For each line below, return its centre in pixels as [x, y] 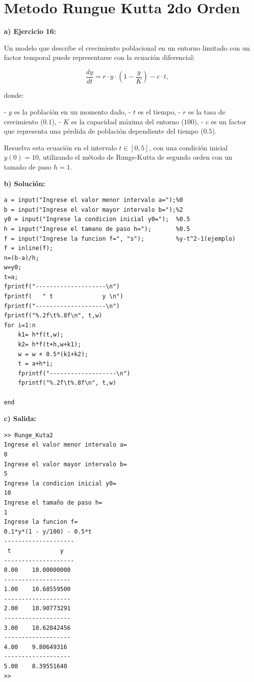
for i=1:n [20, 325]
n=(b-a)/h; [22, 258]
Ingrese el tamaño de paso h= [53, 502]
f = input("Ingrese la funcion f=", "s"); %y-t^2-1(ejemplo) [120, 239]
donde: [14, 95]
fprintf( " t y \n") [64, 297]
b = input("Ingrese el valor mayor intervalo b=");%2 [94, 210]
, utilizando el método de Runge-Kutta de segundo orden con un [136, 157]
